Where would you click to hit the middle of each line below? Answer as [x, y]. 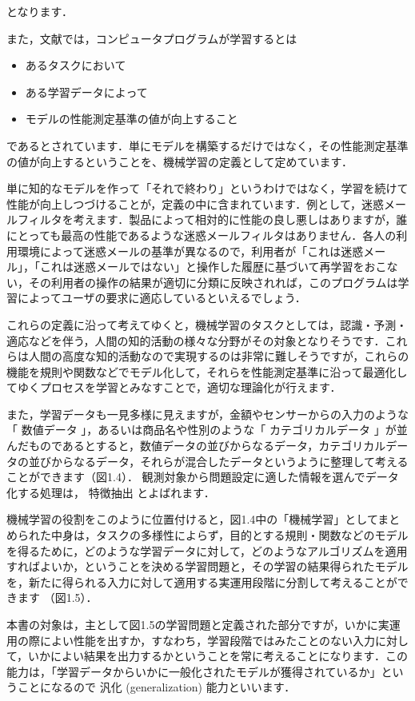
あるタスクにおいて [76, 65]
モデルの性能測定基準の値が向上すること [132, 119]
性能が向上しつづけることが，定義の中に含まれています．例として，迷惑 [195, 203]
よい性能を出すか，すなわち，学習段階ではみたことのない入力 [213, 640]
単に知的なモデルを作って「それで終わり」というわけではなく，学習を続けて [207, 188]
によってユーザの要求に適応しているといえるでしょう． [162, 298]
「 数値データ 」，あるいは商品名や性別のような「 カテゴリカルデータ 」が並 [207, 430]
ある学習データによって [86, 92]
